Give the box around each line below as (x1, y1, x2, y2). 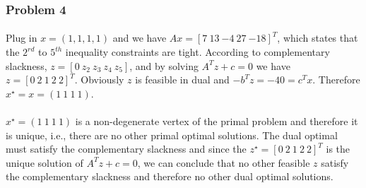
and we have (112, 30, 167, 45)
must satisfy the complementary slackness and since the (6, 141, 247, 156)
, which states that (277, 30, 358, 45)
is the (326, 141, 350, 156)
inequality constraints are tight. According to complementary (65, 45, 330, 59)
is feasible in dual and (135, 72, 230, 87)
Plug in (6, 30, 37, 45)
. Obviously (74, 72, 124, 87)
